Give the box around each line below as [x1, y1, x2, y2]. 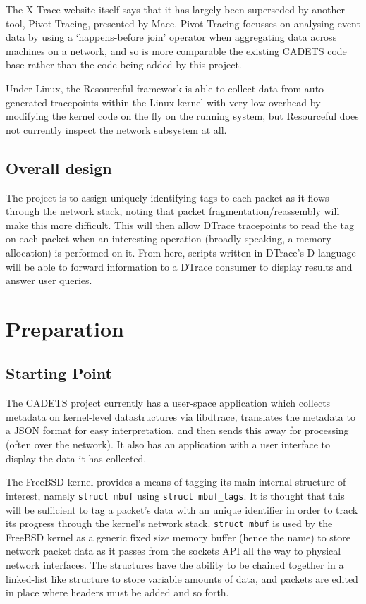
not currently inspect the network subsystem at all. [6, 122, 227, 137]
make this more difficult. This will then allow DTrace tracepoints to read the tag [6, 217, 355, 232]
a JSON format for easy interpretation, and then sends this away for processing [6, 423, 349, 438]
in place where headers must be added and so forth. [6, 585, 229, 600]
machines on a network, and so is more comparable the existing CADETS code [6, 43, 347, 58]
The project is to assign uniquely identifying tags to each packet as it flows [6, 190, 329, 204]
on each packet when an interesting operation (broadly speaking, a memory [6, 231, 331, 246]
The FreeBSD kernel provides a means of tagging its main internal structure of [6, 474, 346, 489]
